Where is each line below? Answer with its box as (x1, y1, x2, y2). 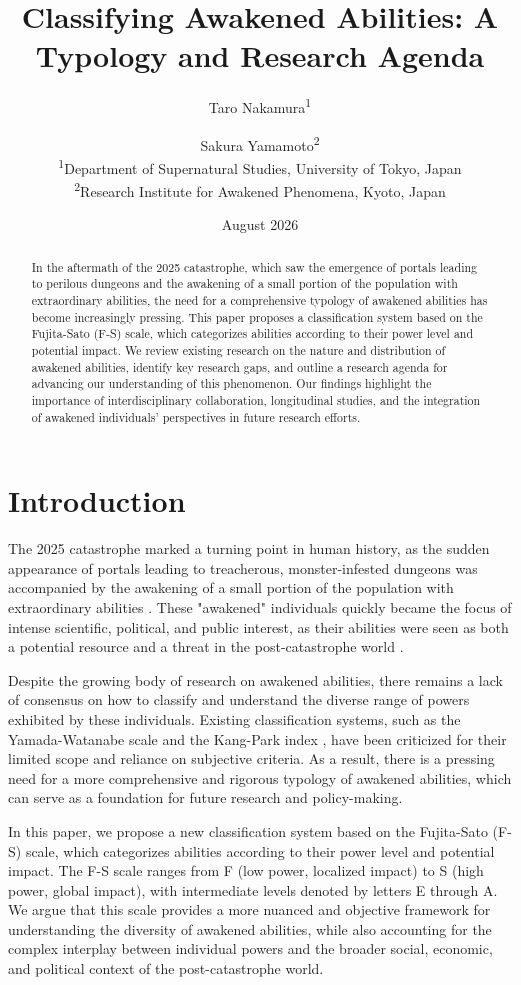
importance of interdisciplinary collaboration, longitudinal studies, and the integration (31, 391, 481, 408)
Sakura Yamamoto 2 (200, 131, 320, 155)
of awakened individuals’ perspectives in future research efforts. (31, 408, 361, 425)
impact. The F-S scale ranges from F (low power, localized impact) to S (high (8, 860, 484, 881)
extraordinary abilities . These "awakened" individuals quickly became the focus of (8, 596, 512, 617)
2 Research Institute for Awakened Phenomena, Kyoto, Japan (74, 178, 446, 201)
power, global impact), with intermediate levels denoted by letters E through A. (8, 879, 498, 900)
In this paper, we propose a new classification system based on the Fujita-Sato (8, 820, 488, 841)
